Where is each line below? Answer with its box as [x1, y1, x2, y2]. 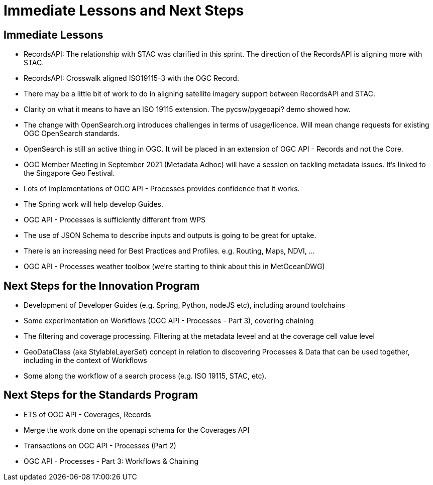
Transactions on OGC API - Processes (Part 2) [24, 441, 176, 450]
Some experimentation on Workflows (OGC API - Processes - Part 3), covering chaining [24, 316, 314, 325]
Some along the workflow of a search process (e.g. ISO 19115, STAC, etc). [24, 372, 267, 381]
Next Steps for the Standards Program [4, 389, 198, 402]
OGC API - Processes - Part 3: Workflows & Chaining [24, 456, 198, 465]
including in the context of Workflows [24, 356, 147, 365]
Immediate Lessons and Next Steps [4, 2, 244, 19]
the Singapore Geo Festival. [24, 169, 115, 178]
